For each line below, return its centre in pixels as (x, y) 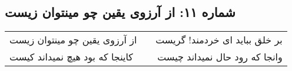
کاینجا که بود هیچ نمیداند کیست (71, 57)
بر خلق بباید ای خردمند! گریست (219, 40)
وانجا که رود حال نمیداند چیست (220, 57)
